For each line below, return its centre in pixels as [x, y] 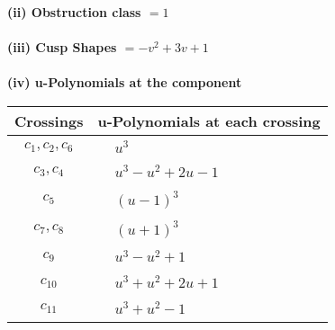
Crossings [49, 120]
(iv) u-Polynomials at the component [125, 82]
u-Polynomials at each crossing [209, 120]
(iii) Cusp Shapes [62, 47]
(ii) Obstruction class [74, 12]
